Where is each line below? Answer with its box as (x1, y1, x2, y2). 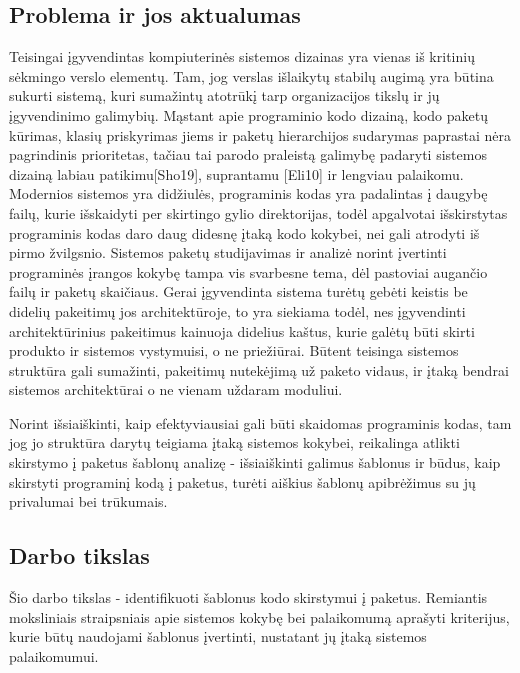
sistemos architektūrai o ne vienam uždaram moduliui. (9, 379, 343, 400)
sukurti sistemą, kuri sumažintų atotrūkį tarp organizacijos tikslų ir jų (9, 85, 440, 106)
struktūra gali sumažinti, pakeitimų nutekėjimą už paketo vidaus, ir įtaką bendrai (9, 359, 509, 380)
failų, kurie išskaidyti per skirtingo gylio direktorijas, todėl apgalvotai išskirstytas (9, 202, 508, 223)
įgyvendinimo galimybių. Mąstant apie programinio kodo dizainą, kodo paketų (9, 104, 488, 125)
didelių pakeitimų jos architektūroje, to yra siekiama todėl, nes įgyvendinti (9, 300, 466, 321)
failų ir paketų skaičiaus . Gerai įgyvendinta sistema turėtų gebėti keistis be (9, 281, 468, 302)
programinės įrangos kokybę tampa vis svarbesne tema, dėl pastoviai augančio (9, 261, 488, 282)
